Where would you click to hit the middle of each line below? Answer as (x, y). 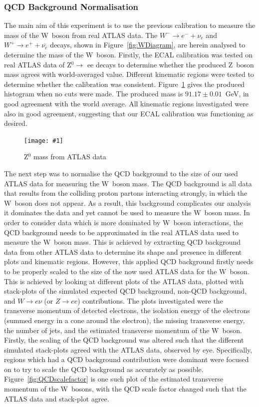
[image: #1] (44, 141)
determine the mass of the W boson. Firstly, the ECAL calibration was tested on (129, 54)
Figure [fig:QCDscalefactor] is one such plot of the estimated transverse (114, 379)
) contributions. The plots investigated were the (150, 300)
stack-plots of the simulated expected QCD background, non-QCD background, (126, 291)
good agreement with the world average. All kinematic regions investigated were (126, 103)
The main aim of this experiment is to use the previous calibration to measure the (130, 25)
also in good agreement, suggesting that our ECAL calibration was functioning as (129, 113)
